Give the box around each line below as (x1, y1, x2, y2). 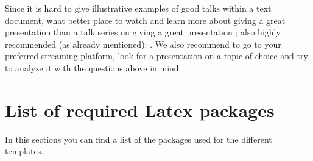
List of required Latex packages (5, 97, 275, 122)
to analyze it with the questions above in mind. (5, 61, 181, 74)
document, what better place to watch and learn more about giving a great (5, 13, 286, 26)
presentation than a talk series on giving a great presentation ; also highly (5, 26, 281, 38)
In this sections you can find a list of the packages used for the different (5, 132, 272, 145)
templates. (5, 145, 44, 157)
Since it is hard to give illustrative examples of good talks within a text (5, 2, 272, 14)
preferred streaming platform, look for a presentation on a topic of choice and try (5, 49, 308, 62)
